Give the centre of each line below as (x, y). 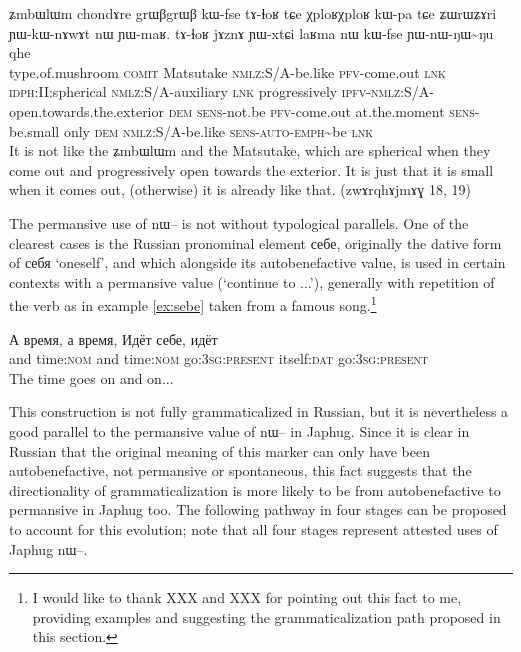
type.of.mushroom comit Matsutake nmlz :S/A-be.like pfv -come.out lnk (227, 71)
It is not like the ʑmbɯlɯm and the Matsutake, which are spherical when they (250, 150)
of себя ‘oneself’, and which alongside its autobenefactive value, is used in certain (257, 262)
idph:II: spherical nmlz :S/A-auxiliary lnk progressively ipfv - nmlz (204, 91)
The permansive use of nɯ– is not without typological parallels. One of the (239, 222)
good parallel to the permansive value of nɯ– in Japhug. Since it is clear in (239, 430)
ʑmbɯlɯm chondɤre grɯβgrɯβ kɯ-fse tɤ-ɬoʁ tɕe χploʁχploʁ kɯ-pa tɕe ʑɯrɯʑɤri (253, 13)
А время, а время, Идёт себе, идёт (113, 338)
